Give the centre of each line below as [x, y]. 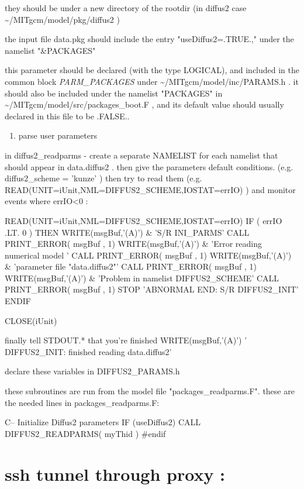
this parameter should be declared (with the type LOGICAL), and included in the [152, 70]
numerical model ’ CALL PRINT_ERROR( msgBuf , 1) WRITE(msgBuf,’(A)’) [148, 255]
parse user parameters [58, 135]
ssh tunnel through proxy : [115, 473]
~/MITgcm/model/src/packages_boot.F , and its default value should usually [144, 104]
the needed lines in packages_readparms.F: [82, 402]
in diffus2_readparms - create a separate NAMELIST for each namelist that [141, 155]
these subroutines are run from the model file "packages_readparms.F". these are [150, 391]
